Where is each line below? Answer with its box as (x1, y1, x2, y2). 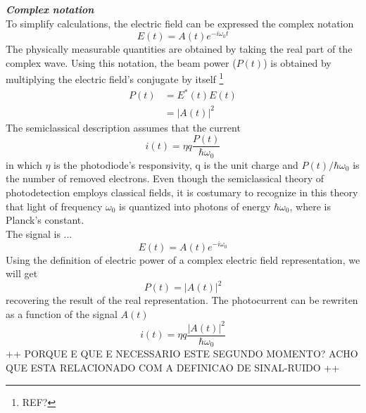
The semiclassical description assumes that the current (6, 120, 241, 134)
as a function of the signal (6, 306, 118, 321)
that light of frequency (6, 198, 103, 213)
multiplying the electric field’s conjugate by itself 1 (6, 70, 224, 87)
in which (6, 157, 42, 172)
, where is (289, 198, 331, 213)
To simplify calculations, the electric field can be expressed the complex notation (6, 15, 354, 30)
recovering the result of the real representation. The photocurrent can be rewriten (6, 293, 358, 307)
